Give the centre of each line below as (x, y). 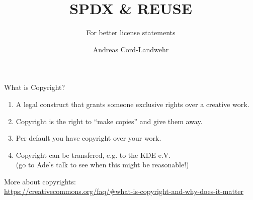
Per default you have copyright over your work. (89, 138)
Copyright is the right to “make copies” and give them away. (109, 121)
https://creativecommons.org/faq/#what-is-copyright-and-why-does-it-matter (124, 191)
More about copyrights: (40, 181)
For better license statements (131, 32)
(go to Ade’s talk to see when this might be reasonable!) (102, 165)
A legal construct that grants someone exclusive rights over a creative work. (133, 104)
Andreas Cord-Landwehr (131, 49)
